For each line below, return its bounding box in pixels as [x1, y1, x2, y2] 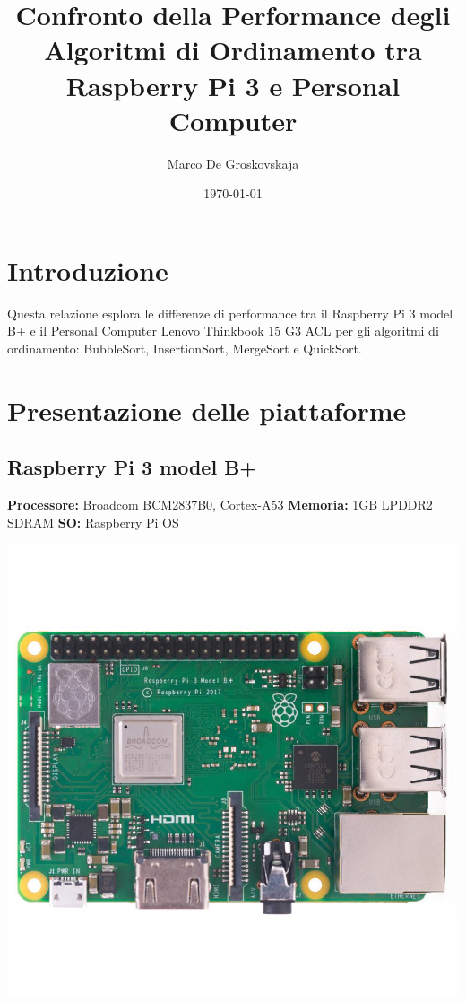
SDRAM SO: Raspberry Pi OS [7, 512, 179, 531]
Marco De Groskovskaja [167, 153, 299, 172]
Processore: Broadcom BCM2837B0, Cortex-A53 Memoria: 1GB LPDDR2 [7, 495, 433, 514]
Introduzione [7, 251, 168, 288]
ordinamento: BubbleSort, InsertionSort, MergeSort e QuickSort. [7, 339, 362, 357]
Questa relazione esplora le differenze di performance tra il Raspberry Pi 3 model [7, 303, 453, 322]
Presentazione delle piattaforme [7, 391, 407, 428]
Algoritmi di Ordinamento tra [44, 31, 422, 68]
